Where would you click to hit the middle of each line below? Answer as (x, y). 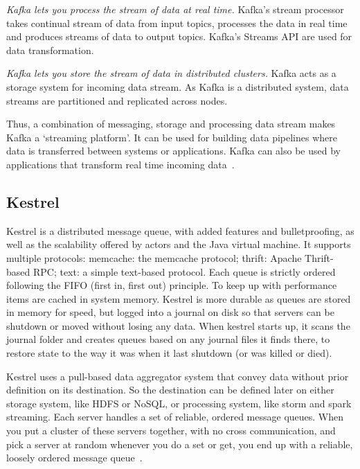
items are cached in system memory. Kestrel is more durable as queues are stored (179, 298)
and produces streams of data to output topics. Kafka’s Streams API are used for (179, 36)
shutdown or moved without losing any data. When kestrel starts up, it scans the (178, 325)
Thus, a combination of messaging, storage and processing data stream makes (171, 124)
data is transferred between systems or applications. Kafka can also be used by (173, 151)
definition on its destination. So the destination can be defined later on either (170, 390)
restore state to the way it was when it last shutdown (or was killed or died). (169, 353)
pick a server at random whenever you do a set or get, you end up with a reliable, (180, 444)
